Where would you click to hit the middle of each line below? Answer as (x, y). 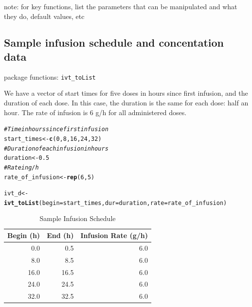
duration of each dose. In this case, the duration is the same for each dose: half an (126, 103)
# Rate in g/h (21, 167)
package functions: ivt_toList (50, 77)
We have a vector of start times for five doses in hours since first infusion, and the (126, 93)
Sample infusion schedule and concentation (114, 42)
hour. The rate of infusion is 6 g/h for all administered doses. (95, 112)
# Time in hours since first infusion (56, 129)
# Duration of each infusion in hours (56, 148)
